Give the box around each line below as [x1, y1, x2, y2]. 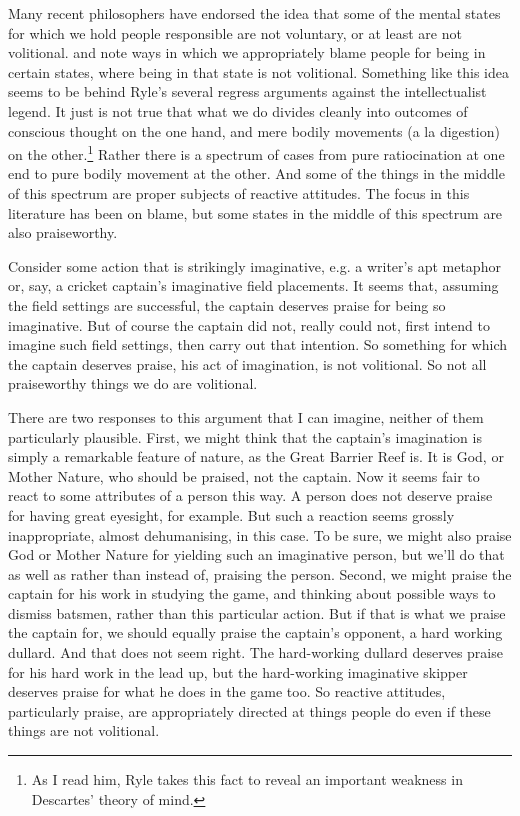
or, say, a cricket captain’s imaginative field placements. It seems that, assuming [8, 275, 499, 296]
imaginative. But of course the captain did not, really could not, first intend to [8, 314, 490, 335]
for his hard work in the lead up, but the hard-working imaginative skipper [8, 661, 468, 682]
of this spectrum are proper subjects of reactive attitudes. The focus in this [8, 183, 470, 203]
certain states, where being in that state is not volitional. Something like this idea [8, 61, 509, 82]
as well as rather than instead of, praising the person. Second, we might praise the [8, 563, 512, 584]
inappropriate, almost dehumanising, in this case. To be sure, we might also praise [8, 524, 512, 545]
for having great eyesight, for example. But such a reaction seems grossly [8, 504, 455, 525]
